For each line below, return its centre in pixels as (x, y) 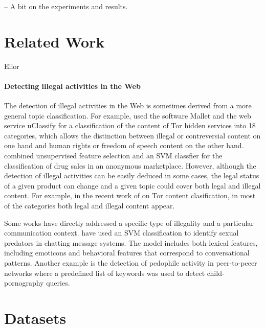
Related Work (54, 41)
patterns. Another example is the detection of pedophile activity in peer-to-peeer (131, 263)
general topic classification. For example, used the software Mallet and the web (128, 115)
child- (216, 273)
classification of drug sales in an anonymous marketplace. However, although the (130, 165)
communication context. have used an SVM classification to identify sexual (122, 233)
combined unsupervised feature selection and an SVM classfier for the (113, 156)
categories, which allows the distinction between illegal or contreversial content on (132, 135)
